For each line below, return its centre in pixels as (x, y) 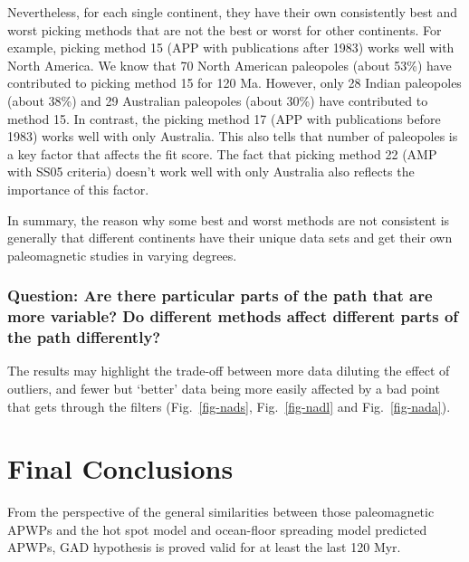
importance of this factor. (78, 189)
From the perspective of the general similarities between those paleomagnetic (221, 512)
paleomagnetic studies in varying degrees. (122, 255)
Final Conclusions (120, 468)
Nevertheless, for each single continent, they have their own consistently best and (233, 12)
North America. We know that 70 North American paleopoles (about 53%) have (230, 65)
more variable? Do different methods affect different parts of (233, 316)
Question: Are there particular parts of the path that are (220, 295)
